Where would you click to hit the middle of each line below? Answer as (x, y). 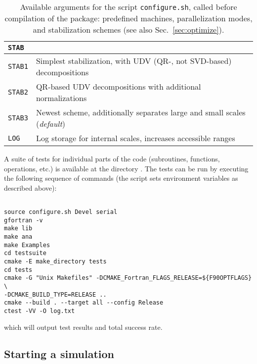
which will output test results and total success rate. (83, 327)
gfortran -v (23, 220)
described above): (30, 187)
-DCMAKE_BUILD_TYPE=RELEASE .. (55, 294)
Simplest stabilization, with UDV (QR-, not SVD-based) (134, 61)
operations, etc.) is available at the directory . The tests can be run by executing (126, 168)
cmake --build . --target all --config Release (84, 303)
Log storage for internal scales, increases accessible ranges (135, 138)
